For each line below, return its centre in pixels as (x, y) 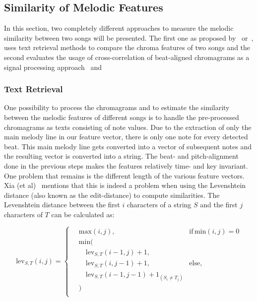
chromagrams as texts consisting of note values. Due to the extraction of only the (128, 127)
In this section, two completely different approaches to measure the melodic (119, 28)
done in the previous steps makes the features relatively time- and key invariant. (126, 165)
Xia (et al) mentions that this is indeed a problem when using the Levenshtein (125, 185)
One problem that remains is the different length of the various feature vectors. (124, 175)
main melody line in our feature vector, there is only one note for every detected (126, 137)
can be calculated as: (83, 214)
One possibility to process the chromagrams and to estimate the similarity (117, 107)
